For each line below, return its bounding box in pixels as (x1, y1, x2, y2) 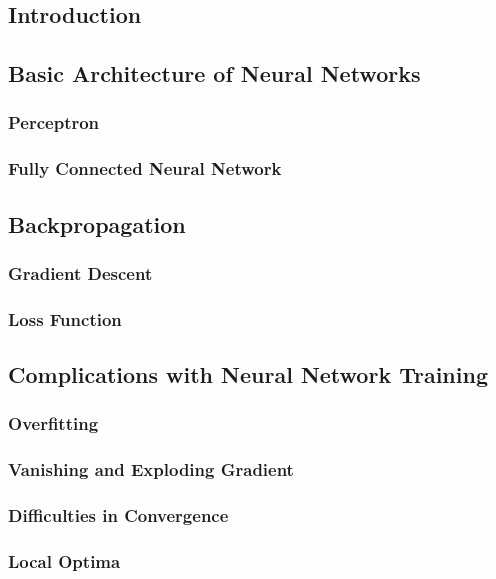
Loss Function (8, 306, 122, 331)
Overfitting (8, 411, 99, 436)
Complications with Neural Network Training (8, 359, 488, 390)
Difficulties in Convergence (8, 503, 229, 528)
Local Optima (8, 548, 121, 573)
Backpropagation (8, 208, 186, 239)
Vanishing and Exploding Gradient (8, 457, 294, 482)
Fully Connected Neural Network (8, 156, 282, 181)
